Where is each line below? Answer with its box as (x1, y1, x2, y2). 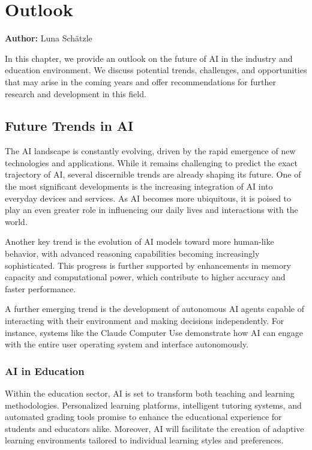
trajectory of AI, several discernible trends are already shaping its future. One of (5, 168, 301, 181)
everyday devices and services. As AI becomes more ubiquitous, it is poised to (5, 191, 292, 204)
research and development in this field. (5, 87, 146, 100)
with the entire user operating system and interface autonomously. (5, 338, 249, 350)
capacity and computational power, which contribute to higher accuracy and (5, 271, 286, 283)
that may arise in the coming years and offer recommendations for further (5, 75, 276, 88)
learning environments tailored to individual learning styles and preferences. (5, 434, 284, 446)
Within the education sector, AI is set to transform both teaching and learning (5, 387, 295, 400)
